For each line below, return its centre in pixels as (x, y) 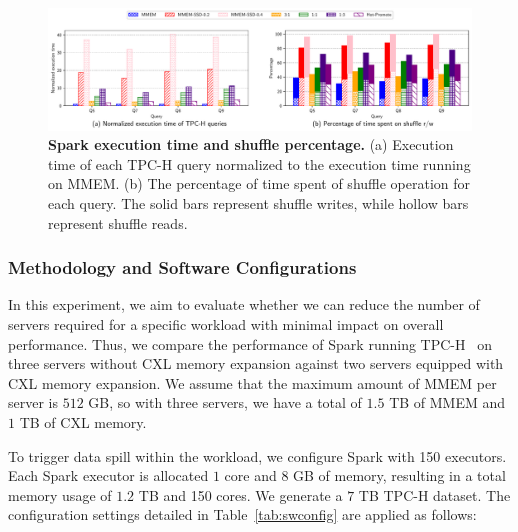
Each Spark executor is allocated (108, 475)
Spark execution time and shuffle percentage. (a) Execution (251, 144)
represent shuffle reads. (118, 222)
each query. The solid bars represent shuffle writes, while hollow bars (258, 202)
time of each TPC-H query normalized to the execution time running (259, 163)
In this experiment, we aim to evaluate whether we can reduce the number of (244, 304)
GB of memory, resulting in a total (399, 475)
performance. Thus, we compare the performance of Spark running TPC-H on (250, 343)
